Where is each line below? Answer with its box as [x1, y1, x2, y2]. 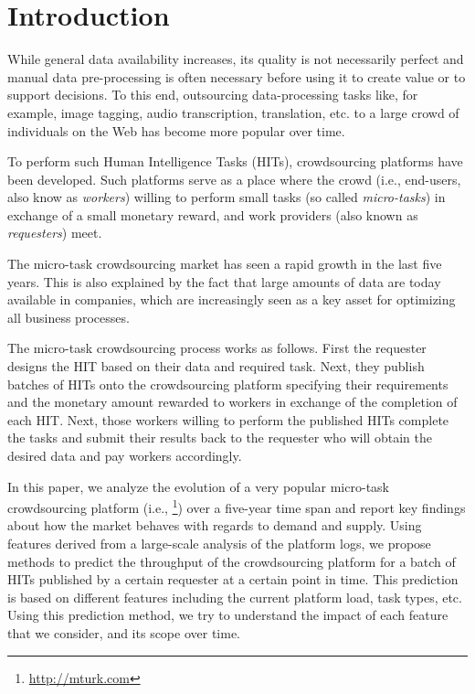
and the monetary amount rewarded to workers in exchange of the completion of [7, 392, 458, 411]
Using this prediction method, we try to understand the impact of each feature [7, 605, 449, 625]
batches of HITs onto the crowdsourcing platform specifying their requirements [7, 374, 449, 393]
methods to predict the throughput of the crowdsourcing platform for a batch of [7, 551, 456, 571]
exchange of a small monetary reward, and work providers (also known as [7, 205, 418, 224]
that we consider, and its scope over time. [7, 624, 240, 642]
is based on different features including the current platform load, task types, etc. [7, 587, 462, 606]
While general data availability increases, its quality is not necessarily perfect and [7, 49, 464, 69]
